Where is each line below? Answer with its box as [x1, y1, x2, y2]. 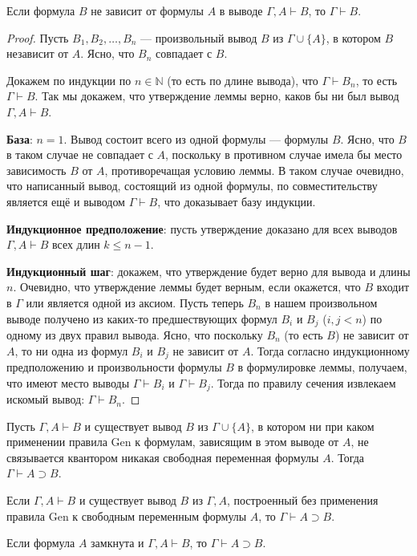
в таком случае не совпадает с [6, 146, 153, 163]
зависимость [6, 161, 67, 178]
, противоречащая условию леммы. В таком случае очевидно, [104, 161, 404, 178]
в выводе [219, 2, 263, 18]
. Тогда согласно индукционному [250, 342, 410, 359]
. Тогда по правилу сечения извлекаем [210, 374, 396, 391]
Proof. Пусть [6, 29, 69, 46]
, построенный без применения [226, 492, 379, 509]
